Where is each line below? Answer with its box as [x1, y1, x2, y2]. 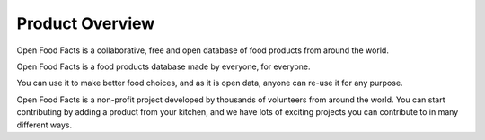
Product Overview [16, 13, 155, 33]
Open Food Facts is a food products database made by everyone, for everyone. [16, 61, 311, 72]
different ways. [16, 119, 72, 130]
